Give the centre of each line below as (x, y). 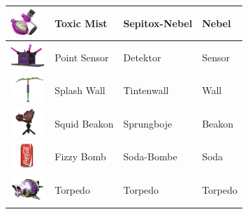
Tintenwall (146, 90)
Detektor (142, 57)
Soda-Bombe (150, 156)
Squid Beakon (84, 123)
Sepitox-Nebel (158, 23)
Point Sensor (82, 57)
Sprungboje (148, 123)
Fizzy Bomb (80, 156)
